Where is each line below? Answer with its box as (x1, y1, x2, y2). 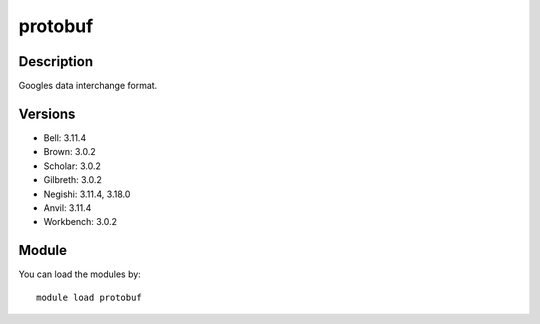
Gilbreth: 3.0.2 (43, 174, 102, 186)
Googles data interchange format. (18, 80, 158, 92)
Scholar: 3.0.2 (43, 160, 102, 172)
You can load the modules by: (18, 268, 142, 280)
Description (18, 53, 94, 70)
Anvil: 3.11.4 (43, 201, 92, 214)
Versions (18, 105, 76, 122)
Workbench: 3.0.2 (43, 216, 117, 228)
